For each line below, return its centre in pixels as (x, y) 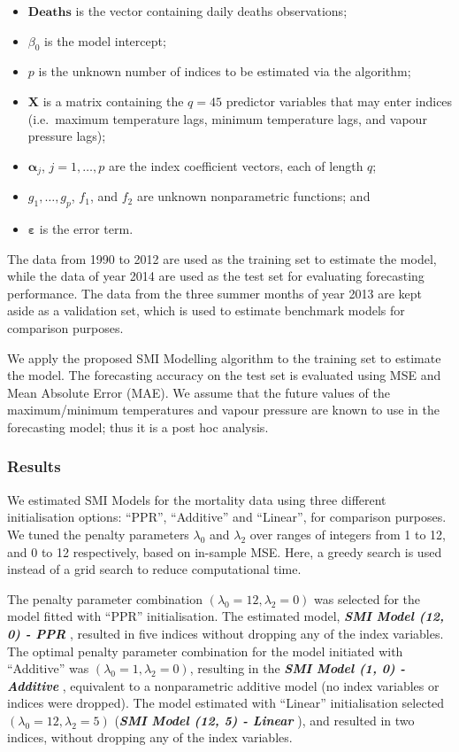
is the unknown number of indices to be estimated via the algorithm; (225, 71)
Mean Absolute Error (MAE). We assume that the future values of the (199, 392)
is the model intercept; (105, 40)
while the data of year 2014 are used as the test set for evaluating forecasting (216, 276)
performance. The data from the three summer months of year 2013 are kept (214, 293)
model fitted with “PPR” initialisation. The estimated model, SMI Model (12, (226, 616)
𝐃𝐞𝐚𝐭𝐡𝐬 (50, 12)
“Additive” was (48, 668)
